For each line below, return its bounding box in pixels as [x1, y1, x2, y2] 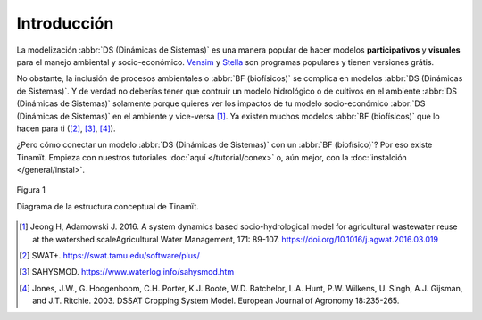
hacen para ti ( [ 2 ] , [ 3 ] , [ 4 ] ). [16, 123, 116, 134]
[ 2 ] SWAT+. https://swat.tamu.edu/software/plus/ [19, 250, 200, 261]
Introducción [16, 13, 114, 33]
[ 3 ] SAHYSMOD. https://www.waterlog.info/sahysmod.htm [19, 267, 235, 277]
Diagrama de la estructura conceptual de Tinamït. [16, 201, 200, 211]
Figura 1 [16, 185, 46, 195]
